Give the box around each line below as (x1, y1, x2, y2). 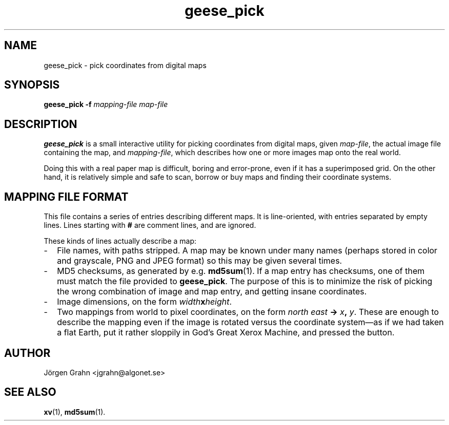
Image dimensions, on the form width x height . (57, 296, 232, 307)
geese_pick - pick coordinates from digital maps (44, 60, 207, 70)
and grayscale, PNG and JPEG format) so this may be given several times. (57, 256, 342, 266)
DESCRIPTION (4, 117, 77, 131)
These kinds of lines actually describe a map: (44, 237, 197, 246)
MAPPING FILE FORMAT (4, 190, 129, 203)
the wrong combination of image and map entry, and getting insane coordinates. (57, 286, 367, 297)
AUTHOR (4, 346, 51, 359)
